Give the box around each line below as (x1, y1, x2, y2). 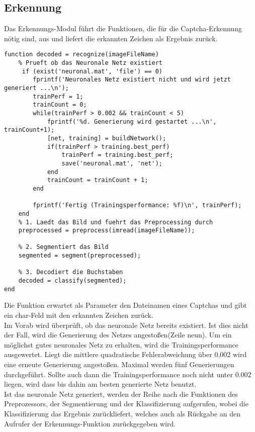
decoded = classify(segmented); (18, 277, 127, 285)
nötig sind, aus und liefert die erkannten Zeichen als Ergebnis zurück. (4, 33, 218, 43)
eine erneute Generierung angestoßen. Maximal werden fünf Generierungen (4, 359, 234, 369)
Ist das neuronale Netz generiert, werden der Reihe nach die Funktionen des (4, 388, 238, 399)
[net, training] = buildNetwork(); (47, 134, 166, 142)
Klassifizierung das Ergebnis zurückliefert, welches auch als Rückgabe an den (4, 408, 240, 418)
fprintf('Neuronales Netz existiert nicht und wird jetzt (33, 76, 231, 83)
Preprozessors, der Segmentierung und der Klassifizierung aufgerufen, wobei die (4, 398, 248, 409)
